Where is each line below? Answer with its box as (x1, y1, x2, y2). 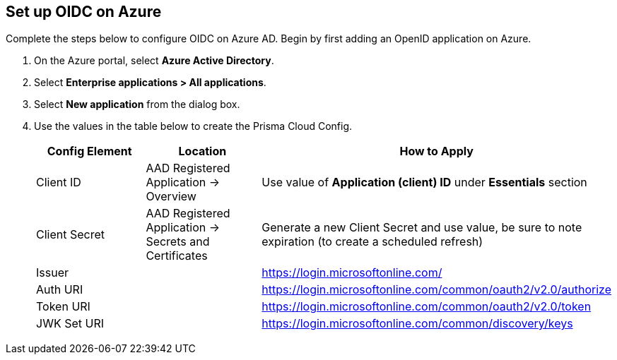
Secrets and (146, 234, 210, 249)
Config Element (47, 144, 132, 159)
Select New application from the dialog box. (34, 98, 240, 111)
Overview (146, 189, 196, 204)
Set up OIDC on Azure (6, 3, 162, 20)
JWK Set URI (36, 316, 104, 331)
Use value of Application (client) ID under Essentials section (262, 175, 587, 190)
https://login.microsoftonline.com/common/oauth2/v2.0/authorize (262, 282, 611, 297)
